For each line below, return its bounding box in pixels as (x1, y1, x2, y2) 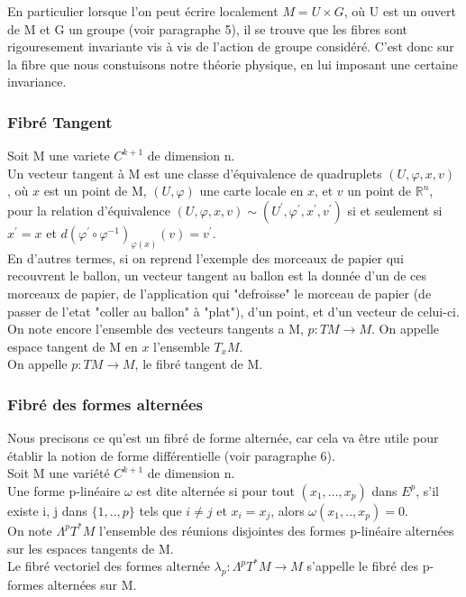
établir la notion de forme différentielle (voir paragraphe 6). (7, 445, 335, 464)
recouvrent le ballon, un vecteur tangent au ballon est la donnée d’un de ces (7, 266, 426, 285)
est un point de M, (43, 181, 147, 200)
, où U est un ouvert (343, 2, 456, 20)
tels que (139, 501, 182, 519)
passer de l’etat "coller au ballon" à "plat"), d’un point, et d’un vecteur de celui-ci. (7, 301, 460, 320)
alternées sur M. (47, 574, 137, 593)
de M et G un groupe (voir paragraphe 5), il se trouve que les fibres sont (7, 19, 407, 38)
